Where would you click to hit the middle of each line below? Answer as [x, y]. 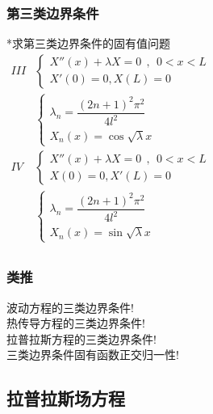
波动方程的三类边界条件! [70, 307]
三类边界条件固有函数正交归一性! [93, 355]
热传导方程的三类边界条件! [76, 323]
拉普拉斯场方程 [66, 398]
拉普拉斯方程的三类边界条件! [81, 338]
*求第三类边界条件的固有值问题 [88, 43]
